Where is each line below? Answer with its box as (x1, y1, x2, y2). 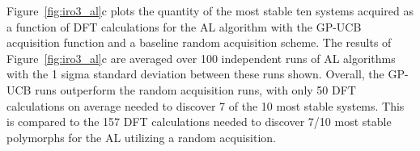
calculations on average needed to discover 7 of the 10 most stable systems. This (6, 97, 405, 114)
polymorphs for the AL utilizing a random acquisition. (6, 128, 277, 145)
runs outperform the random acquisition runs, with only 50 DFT (35, 81, 356, 98)
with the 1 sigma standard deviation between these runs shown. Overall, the (6, 65, 384, 82)
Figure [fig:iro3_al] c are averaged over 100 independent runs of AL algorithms (6, 49, 396, 66)
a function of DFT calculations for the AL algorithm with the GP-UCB (6, 18, 362, 35)
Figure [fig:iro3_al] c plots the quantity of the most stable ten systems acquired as (6, 2, 414, 19)
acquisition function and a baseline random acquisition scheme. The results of (6, 34, 392, 51)
